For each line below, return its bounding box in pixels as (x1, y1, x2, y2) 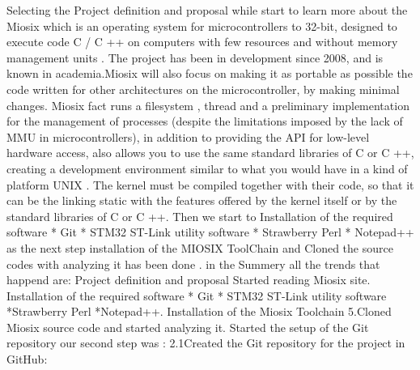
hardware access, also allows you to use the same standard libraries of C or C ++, (6, 144, 414, 161)
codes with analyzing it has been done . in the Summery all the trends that (6, 255, 380, 272)
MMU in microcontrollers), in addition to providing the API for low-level (6, 128, 370, 145)
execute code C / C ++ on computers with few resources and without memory (6, 33, 398, 50)
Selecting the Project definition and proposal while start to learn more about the (6, 2, 408, 18)
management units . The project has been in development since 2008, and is (6, 49, 384, 66)
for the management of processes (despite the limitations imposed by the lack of (6, 113, 403, 130)
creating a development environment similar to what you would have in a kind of (6, 159, 408, 176)
